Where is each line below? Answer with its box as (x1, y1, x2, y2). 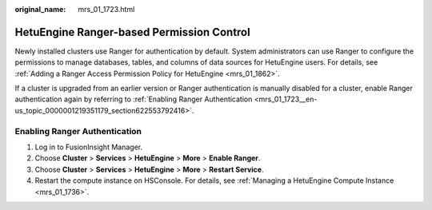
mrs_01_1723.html (78, 5, 135, 14)
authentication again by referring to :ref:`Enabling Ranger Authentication (14, 94, 253, 104)
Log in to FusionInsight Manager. (34, 142, 143, 152)
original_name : (14, 5, 66, 14)
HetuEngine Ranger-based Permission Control (14, 25, 251, 39)
